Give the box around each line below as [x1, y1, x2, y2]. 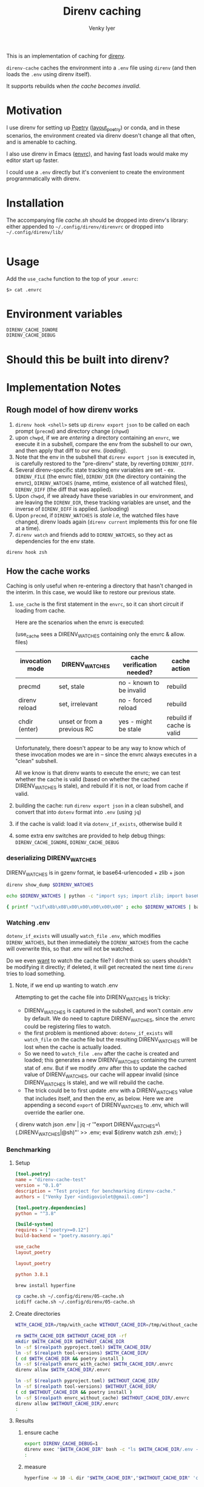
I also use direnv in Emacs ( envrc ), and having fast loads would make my [6, 150, 188, 157]
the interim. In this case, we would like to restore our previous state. [6, 589, 176, 596]
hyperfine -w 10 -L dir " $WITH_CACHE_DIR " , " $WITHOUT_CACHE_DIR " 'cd [24, 1475, 202, 1482]
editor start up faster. [6, 157, 59, 164]
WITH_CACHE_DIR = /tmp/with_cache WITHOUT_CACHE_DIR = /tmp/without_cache [15, 1322, 198, 1328]
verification [122, 661, 157, 669]
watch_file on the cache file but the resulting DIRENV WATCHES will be [24, 1035, 198, 1045]
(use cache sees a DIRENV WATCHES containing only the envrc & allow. [15, 631, 185, 639]
